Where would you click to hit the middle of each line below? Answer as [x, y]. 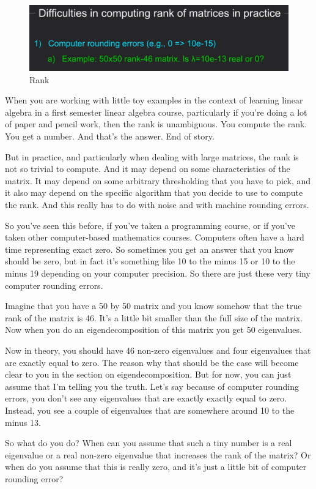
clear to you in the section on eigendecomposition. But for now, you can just [148, 374]
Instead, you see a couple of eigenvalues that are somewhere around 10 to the [150, 410]
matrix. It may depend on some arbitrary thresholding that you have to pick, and [158, 180]
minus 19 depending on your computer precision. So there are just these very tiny [158, 273]
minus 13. [23, 422]
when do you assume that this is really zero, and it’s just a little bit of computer [156, 467]
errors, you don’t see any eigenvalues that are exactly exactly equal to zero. [146, 398]
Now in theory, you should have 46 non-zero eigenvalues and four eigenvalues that [158, 350]
